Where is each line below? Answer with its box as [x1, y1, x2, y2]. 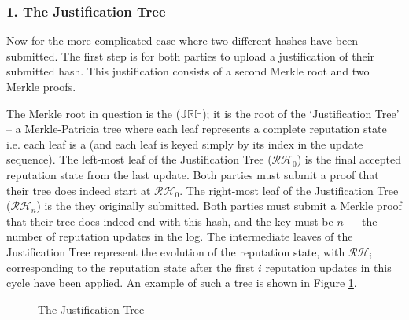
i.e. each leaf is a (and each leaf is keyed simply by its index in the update [6, 135, 363, 152]
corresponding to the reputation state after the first [6, 259, 255, 275]
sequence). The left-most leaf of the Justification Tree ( [6, 151, 272, 167]
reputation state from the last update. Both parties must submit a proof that [6, 166, 379, 182]
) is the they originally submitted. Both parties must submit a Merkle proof [36, 197, 402, 214]
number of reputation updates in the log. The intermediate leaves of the [6, 228, 353, 245]
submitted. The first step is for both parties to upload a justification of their [6, 47, 375, 64]
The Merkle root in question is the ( [6, 105, 181, 121]
